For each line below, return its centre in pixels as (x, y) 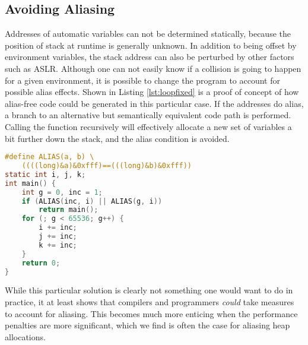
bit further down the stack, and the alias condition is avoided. (117, 138)
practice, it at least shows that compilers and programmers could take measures (150, 301)
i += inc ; (58, 228)
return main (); (69, 210)
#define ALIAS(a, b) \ (50, 157)
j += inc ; (58, 237)
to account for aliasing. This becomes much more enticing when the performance (151, 313)
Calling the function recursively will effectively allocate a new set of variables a (148, 126)
